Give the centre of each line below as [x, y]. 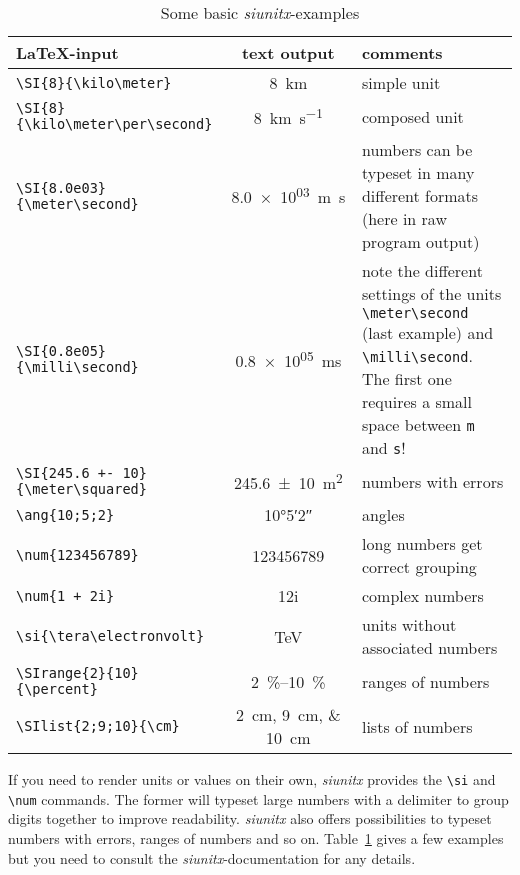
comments [402, 52]
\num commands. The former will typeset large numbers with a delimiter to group [258, 798]
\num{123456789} [77, 555]
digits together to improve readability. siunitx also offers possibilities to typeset [250, 818]
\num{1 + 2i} [65, 595]
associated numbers [429, 647]
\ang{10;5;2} [65, 514]
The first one [406, 378]
